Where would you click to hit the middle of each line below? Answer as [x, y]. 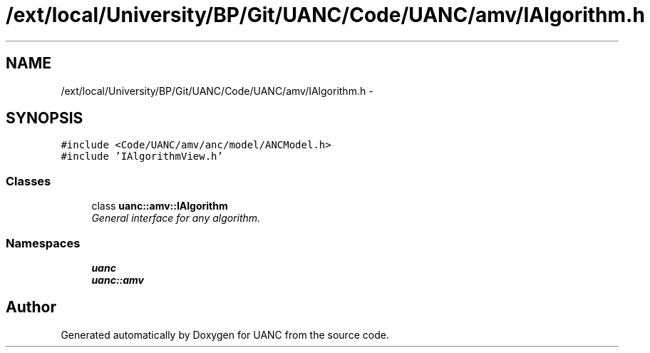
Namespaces [43, 243]
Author [31, 307]
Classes [29, 181]
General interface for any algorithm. [176, 218]
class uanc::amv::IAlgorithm [160, 206]
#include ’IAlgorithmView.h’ [142, 157]
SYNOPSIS [45, 118]
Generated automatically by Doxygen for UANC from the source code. [225, 334]
